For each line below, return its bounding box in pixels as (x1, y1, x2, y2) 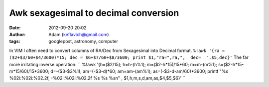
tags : (9, 39, 20, 44)
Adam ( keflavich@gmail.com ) (48, 31, 109, 37)
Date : (9, 25, 21, 31)
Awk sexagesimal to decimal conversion (9, 7, 179, 18)
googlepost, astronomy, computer (48, 39, 119, 44)
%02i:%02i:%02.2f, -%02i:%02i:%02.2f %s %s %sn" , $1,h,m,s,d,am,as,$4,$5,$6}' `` (9, 75, 186, 81)
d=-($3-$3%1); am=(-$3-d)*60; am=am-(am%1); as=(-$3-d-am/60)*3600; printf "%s (50, 68, 229, 74)
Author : (9, 31, 26, 37)
